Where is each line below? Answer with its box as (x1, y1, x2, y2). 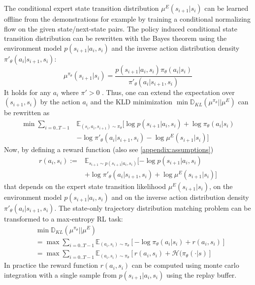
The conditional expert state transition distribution (4, 3, 159, 13)
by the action (40, 96, 80, 107)
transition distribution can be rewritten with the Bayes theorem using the (4, 33, 227, 43)
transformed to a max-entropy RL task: (4, 213, 123, 223)
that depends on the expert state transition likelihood (4, 181, 166, 191)
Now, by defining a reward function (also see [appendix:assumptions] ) (4, 144, 214, 155)
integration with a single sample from (4, 269, 117, 280)
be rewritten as (4, 107, 50, 118)
